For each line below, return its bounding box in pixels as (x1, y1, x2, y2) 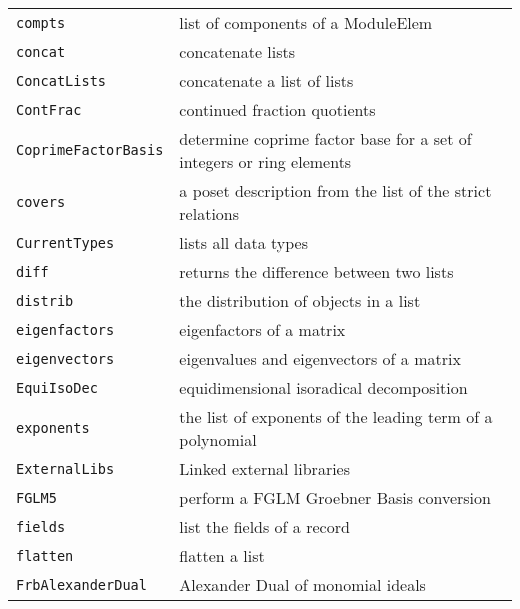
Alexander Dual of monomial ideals (179, 573, 426, 596)
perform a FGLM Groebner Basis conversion (179, 486, 491, 509)
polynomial (179, 428, 257, 451)
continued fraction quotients (179, 98, 376, 121)
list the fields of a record (179, 515, 350, 538)
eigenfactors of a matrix (179, 318, 346, 341)
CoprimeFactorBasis (16, 142, 164, 158)
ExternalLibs (16, 460, 115, 477)
